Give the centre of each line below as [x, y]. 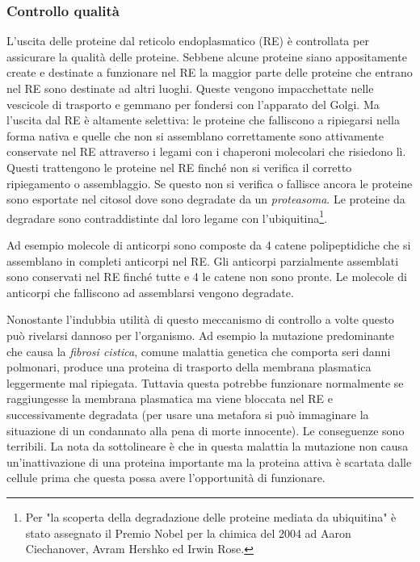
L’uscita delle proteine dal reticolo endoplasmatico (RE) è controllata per [188, 41]
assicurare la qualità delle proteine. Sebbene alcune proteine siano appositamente [207, 56]
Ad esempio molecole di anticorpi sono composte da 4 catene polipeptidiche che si [209, 245]
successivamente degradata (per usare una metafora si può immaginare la [188, 414]
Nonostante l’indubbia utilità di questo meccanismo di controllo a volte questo [200, 319]
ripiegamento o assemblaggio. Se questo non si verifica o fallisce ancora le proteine [210, 183]
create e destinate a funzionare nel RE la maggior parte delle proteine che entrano [210, 72]
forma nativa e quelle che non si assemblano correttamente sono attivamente [195, 135]
